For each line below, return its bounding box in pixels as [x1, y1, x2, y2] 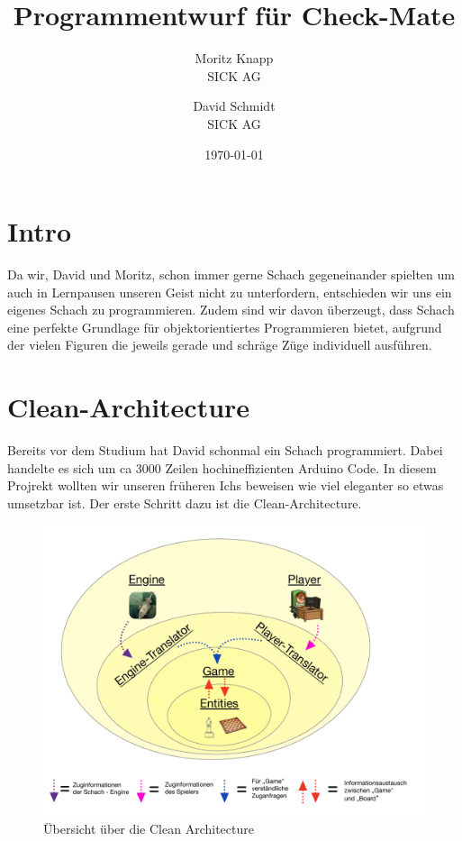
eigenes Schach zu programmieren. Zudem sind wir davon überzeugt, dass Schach [7, 300, 455, 319]
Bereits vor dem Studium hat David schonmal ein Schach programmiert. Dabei [7, 441, 443, 460]
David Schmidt [193, 96, 276, 115]
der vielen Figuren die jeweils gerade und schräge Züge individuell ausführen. [7, 335, 432, 354]
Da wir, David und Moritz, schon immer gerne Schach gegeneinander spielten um [7, 265, 455, 284]
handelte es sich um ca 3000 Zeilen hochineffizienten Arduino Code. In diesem [7, 458, 437, 477]
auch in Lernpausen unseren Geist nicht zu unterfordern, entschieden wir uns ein [7, 282, 452, 301]
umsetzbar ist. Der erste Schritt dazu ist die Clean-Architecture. [7, 493, 362, 512]
